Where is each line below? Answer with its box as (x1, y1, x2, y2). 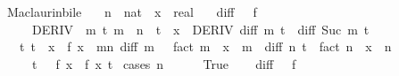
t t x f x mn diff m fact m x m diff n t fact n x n (19, 37, 392, 56)
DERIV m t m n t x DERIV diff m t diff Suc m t (31, 19, 370, 38)
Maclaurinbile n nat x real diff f (6, 3, 257, 20)
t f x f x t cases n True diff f (31, 54, 296, 72)
